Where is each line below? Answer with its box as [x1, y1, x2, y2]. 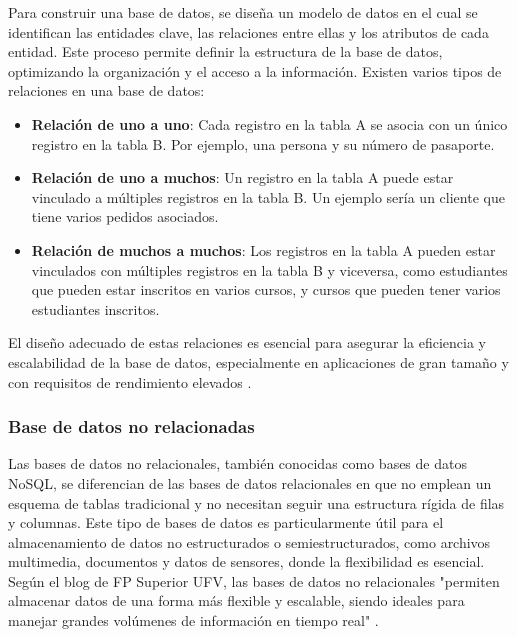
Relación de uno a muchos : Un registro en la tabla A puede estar [31, 167, 454, 188]
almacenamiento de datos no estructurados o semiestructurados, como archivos [8, 531, 491, 552]
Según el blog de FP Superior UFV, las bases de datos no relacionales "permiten [8, 570, 500, 591]
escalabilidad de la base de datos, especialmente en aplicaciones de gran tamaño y [8, 351, 509, 372]
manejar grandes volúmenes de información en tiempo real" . [8, 610, 379, 631]
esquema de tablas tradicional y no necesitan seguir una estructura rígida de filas [8, 492, 505, 513]
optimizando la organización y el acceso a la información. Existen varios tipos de [8, 60, 502, 81]
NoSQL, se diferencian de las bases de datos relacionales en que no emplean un [8, 472, 492, 493]
